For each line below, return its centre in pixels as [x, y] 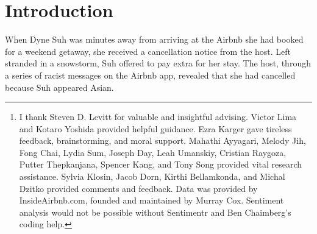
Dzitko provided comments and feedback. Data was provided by [138, 188]
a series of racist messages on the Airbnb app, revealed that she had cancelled [150, 75]
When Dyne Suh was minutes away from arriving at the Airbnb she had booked [154, 39]
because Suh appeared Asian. [59, 87]
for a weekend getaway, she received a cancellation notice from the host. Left [148, 51]
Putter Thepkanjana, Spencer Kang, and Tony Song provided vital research [161, 164]
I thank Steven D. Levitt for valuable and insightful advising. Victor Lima [158, 117]
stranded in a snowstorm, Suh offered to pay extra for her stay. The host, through [158, 63]
